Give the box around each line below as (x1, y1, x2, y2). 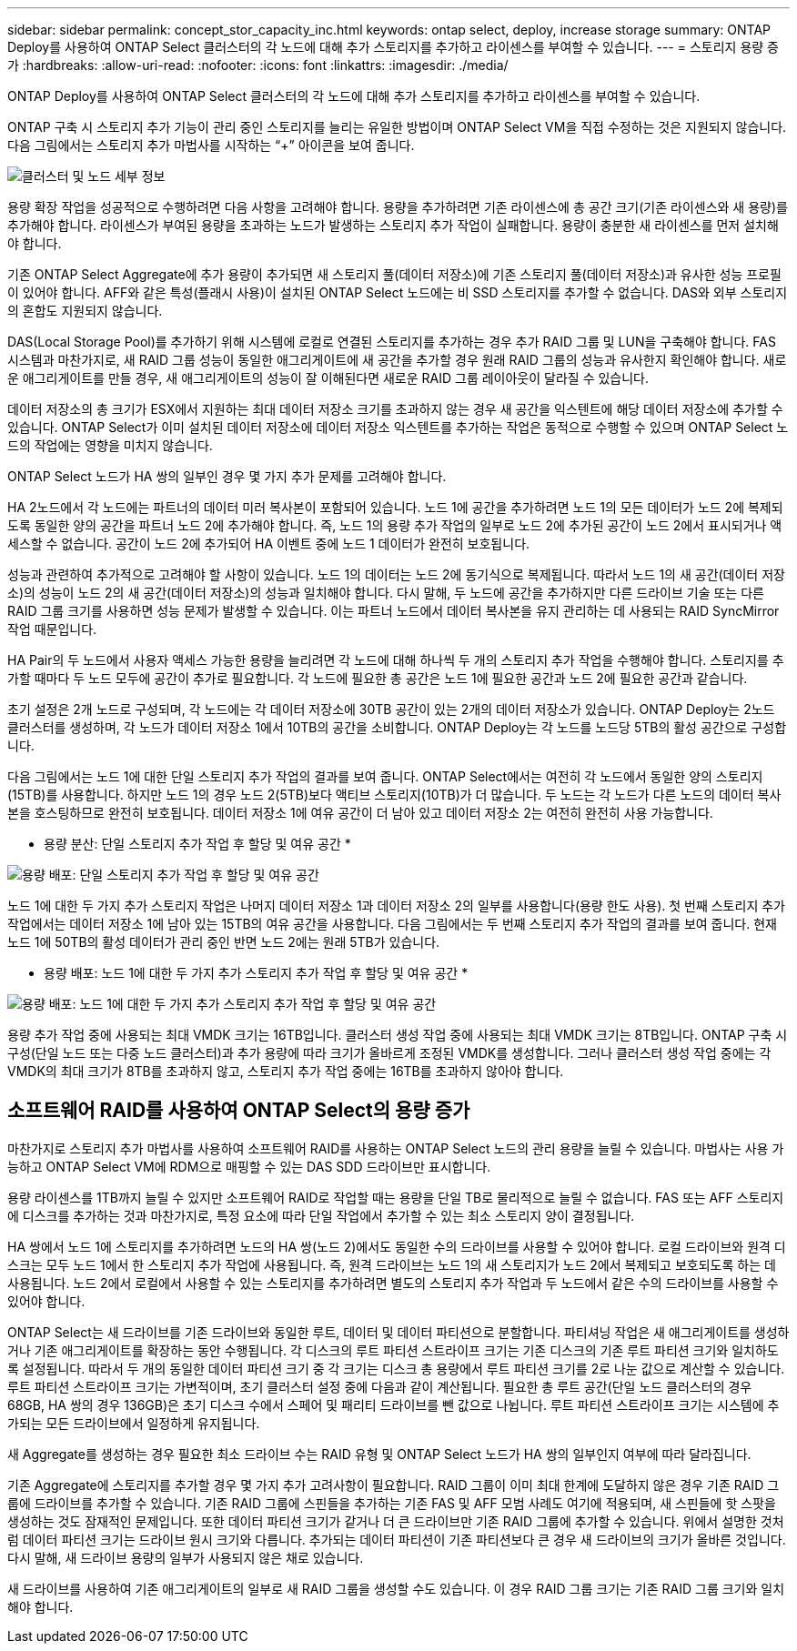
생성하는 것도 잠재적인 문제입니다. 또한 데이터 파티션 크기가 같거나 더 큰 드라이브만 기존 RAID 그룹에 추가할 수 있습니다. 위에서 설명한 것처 (7, 1513, 784, 1529)
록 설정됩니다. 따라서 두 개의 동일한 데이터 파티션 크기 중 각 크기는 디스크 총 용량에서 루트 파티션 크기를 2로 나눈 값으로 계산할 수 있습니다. (7, 1360, 785, 1376)
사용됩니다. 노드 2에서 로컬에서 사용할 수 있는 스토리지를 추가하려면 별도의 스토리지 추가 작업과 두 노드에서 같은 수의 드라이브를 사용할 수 (7, 1274, 779, 1291)
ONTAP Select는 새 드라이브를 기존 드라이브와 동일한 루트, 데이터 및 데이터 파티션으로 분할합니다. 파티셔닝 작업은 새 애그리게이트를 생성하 (7, 1324, 790, 1340)
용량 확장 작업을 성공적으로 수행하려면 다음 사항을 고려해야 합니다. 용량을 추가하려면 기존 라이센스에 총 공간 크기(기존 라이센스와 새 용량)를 (7, 199, 788, 215)
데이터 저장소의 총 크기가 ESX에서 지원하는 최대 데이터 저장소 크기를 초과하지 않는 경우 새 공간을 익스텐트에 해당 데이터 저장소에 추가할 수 (7, 401, 783, 417)
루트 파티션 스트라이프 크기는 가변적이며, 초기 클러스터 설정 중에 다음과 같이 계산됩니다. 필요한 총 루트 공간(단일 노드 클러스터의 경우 (7, 1378, 752, 1394)
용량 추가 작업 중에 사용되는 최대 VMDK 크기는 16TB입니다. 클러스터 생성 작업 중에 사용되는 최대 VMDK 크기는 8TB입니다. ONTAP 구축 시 (7, 1027, 788, 1042)
